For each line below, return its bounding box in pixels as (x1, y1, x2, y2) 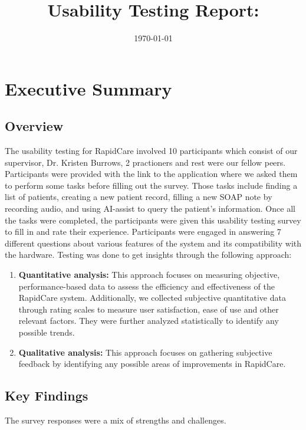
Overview (5, 117, 64, 135)
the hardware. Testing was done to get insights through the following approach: (5, 248, 292, 261)
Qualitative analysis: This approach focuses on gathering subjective (18, 346, 272, 358)
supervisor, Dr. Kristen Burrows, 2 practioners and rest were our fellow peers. (5, 156, 286, 168)
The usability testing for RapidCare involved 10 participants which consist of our (5, 145, 298, 157)
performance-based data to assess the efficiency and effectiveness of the (18, 280, 275, 292)
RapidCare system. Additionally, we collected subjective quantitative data (18, 291, 286, 304)
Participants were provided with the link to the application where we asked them (5, 168, 298, 180)
